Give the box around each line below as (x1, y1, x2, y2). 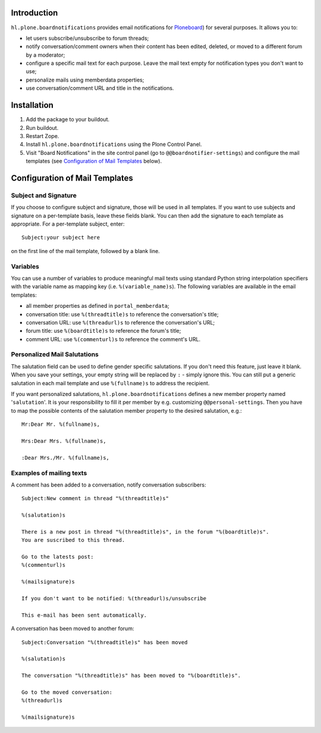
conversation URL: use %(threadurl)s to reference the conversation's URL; (26, 319, 215, 326)
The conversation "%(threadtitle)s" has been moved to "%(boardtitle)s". (21, 672, 241, 679)
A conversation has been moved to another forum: (11, 625, 134, 632)
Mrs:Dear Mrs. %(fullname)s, (21, 438, 106, 444)
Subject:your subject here (21, 234, 100, 241)
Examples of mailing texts (11, 469, 87, 477)
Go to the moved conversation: (21, 688, 113, 695)
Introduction (11, 8, 58, 18)
